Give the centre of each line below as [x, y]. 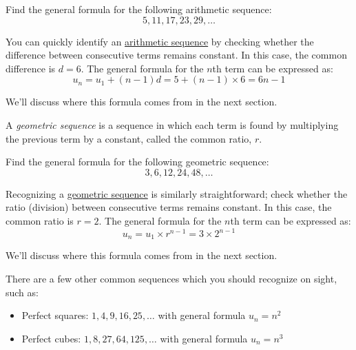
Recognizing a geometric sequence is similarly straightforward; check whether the [177, 193]
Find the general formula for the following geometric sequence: [137, 162]
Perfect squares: [55, 315]
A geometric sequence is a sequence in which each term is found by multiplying [172, 124]
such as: [22, 292]
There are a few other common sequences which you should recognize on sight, [171, 279]
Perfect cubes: [51, 338]
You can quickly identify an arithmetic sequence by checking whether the [160, 41]
